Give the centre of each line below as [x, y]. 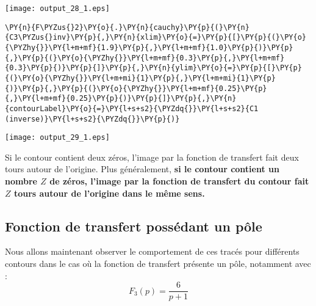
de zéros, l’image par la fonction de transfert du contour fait [179, 181]
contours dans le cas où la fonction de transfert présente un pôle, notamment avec [158, 264]
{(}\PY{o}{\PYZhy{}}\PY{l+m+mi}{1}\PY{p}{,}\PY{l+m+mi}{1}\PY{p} [140, 78]
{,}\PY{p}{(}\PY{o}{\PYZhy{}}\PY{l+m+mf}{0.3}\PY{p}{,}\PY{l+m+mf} [145, 58]
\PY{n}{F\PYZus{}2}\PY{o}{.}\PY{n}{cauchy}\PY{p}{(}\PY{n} [127, 27]
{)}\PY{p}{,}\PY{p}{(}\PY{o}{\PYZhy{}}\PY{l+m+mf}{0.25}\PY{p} [136, 88]
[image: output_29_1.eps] [57, 138]
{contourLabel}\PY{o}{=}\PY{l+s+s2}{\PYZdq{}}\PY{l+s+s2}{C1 [132, 108]
